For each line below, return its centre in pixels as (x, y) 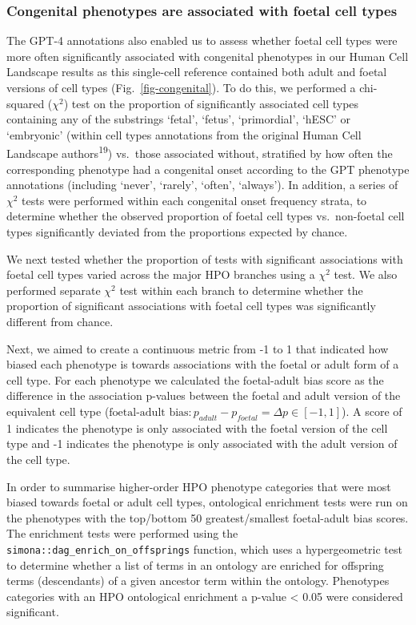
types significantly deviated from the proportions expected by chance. (177, 232)
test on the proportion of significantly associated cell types (215, 103)
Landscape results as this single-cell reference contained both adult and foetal (197, 72)
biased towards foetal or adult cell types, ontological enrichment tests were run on (207, 502)
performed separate (54, 290)
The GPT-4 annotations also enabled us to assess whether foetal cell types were (202, 40)
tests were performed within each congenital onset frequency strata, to (194, 200)
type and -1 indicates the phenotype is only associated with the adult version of (202, 444)
